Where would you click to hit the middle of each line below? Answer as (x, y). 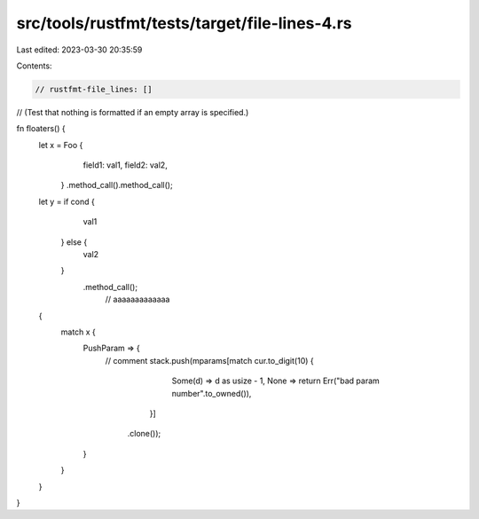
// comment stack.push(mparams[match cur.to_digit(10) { (209, 360)
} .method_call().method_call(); (117, 185)
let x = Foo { (61, 145)
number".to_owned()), (212, 393)
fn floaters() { (41, 129)
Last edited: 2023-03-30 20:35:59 (79, 50)
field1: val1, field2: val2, (125, 165)
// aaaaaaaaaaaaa (137, 299)
